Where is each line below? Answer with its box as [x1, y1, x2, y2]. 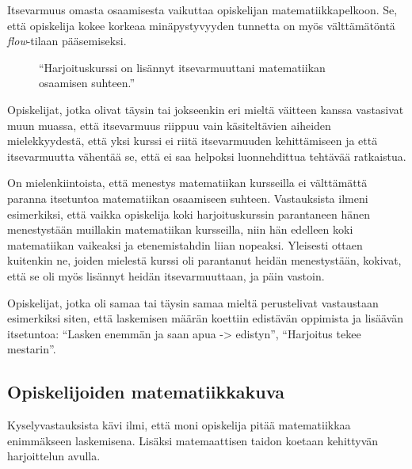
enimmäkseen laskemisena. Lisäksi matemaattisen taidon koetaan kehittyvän [7, 432, 379, 448]
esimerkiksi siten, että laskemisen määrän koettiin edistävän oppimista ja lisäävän [7, 310, 403, 326]
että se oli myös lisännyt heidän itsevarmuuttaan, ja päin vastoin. [7, 267, 325, 284]
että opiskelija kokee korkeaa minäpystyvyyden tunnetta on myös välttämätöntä [7, 17, 395, 33]
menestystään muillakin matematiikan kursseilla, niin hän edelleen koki [7, 221, 353, 238]
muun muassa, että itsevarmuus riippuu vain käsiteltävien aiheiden [7, 116, 331, 133]
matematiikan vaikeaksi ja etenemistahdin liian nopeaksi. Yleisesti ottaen [7, 236, 363, 253]
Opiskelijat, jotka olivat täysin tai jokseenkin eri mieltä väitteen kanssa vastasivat [7, 101, 404, 117]
